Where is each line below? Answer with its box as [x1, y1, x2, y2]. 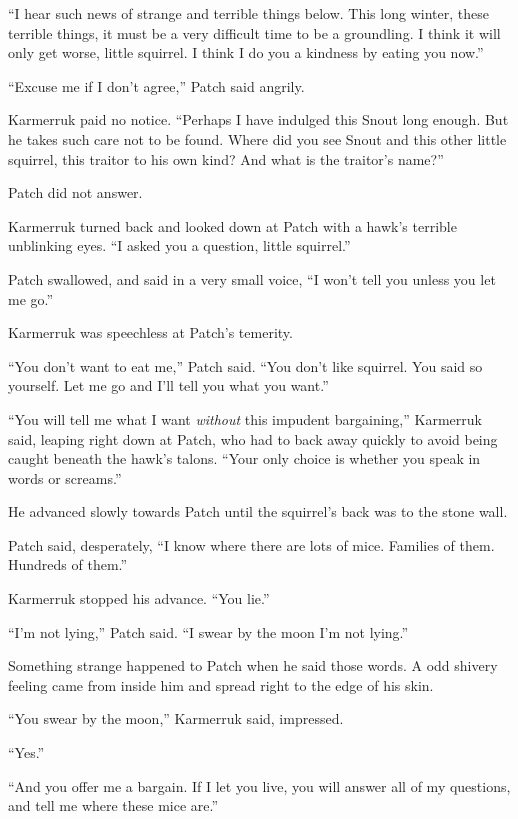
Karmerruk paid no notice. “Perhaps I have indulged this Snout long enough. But [8, 109, 509, 130]
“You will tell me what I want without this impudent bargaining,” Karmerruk [8, 408, 482, 429]
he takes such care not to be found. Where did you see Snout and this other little [8, 128, 507, 149]
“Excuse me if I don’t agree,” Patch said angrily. [8, 75, 305, 96]
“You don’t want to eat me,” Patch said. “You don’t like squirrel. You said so [8, 355, 483, 376]
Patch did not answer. [8, 182, 143, 203]
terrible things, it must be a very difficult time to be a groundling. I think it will [8, 22, 501, 43]
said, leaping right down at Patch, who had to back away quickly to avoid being [8, 428, 498, 449]
